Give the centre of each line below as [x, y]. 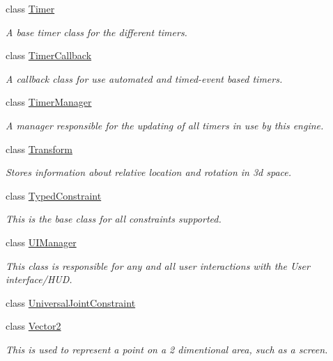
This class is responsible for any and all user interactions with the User [158, 265]
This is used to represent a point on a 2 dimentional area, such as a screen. [167, 349]
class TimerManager [49, 102]
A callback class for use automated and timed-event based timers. [144, 78]
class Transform [39, 149]
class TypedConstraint [54, 195]
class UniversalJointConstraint [71, 302]
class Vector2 [33, 326]
